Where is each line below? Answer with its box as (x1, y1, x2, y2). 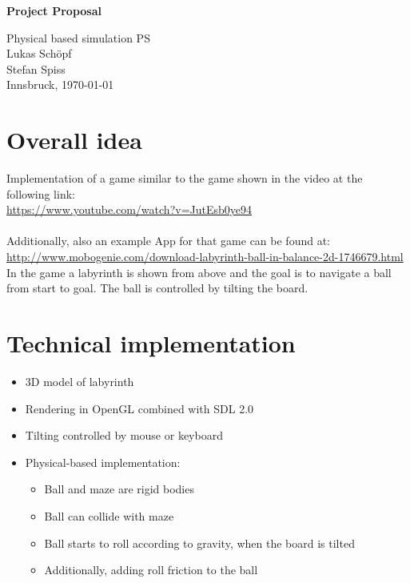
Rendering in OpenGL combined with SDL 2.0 (25, 400, 254, 416)
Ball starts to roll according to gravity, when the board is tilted (44, 534, 355, 551)
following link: (6, 185, 75, 202)
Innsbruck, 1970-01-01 (6, 76, 114, 93)
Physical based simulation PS (6, 29, 150, 46)
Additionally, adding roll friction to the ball (44, 561, 258, 578)
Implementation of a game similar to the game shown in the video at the (6, 170, 363, 187)
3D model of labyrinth (25, 372, 134, 389)
